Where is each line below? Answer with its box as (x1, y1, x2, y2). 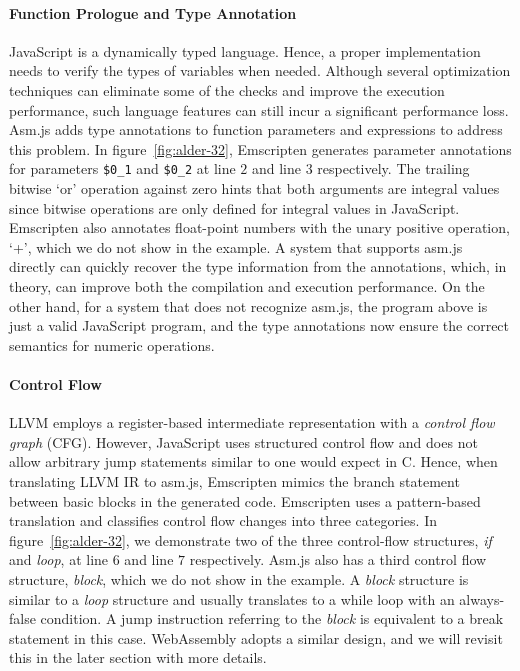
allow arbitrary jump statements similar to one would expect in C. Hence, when (9, 451, 498, 472)
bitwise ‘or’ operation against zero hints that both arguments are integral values (9, 178, 500, 199)
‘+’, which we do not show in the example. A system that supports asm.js (9, 236, 463, 257)
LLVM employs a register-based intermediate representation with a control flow (9, 412, 495, 433)
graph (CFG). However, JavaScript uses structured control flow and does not (9, 431, 478, 452)
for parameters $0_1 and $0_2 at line (9, 158, 236, 179)
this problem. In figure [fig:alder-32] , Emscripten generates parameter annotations (9, 138, 512, 159)
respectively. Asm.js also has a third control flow (189, 549, 487, 570)
